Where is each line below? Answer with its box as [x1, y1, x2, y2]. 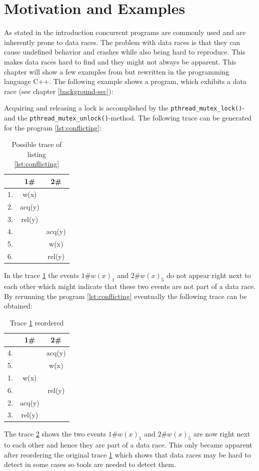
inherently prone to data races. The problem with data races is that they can [4, 36, 240, 47]
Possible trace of [11, 139, 62, 149]
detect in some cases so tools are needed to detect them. [4, 459, 176, 469]
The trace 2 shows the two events [4, 428, 106, 439]
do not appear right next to [166, 270, 251, 280]
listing [27, 148, 46, 159]
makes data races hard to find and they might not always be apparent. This [4, 56, 236, 66]
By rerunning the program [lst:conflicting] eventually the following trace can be [4, 290, 247, 301]
